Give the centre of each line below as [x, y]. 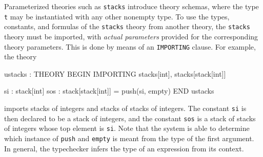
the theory [21, 57]
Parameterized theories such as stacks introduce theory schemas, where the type [131, 6]
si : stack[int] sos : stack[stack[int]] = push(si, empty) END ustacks [109, 91]
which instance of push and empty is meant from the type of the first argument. [129, 138]
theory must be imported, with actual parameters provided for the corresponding [131, 36]
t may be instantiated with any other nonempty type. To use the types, [117, 16]
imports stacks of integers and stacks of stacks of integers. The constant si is [125, 108]
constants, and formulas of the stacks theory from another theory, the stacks [127, 26]
